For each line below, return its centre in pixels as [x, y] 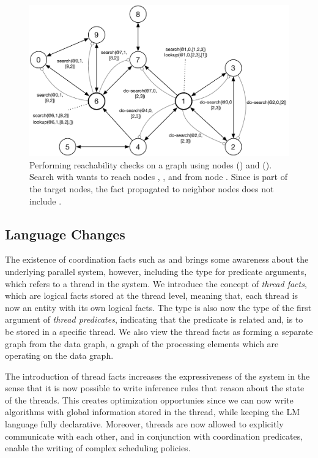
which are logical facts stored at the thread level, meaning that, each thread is [152, 295]
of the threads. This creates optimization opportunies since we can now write [149, 400]
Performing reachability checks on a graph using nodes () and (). [151, 164]
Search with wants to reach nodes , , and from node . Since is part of [158, 177]
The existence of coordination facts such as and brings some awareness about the [157, 259]
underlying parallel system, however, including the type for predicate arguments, [156, 271]
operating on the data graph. [59, 355]
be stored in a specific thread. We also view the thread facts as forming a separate [159, 331]
